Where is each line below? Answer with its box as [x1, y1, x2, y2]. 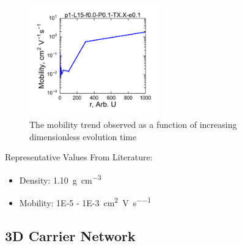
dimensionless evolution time [29, 130, 137, 143]
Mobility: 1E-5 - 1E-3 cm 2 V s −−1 [19, 195, 152, 209]
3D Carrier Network [5, 226, 136, 245]
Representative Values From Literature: [5, 151, 153, 163]
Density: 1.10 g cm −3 [19, 171, 101, 186]
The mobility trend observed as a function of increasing [29, 118, 237, 131]
